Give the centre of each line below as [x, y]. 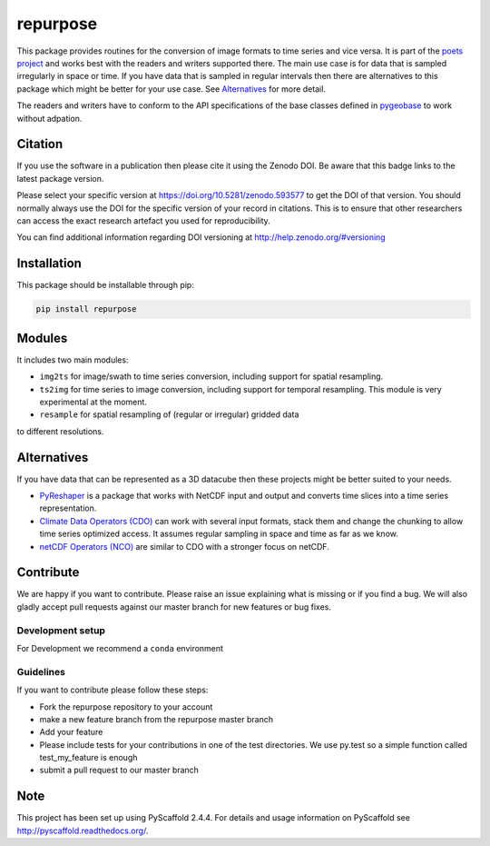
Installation [49, 264]
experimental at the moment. [93, 402]
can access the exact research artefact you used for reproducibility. [144, 220]
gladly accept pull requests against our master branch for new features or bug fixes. [174, 607]
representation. [68, 508]
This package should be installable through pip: [105, 285]
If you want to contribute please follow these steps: [113, 690]
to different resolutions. [60, 431]
